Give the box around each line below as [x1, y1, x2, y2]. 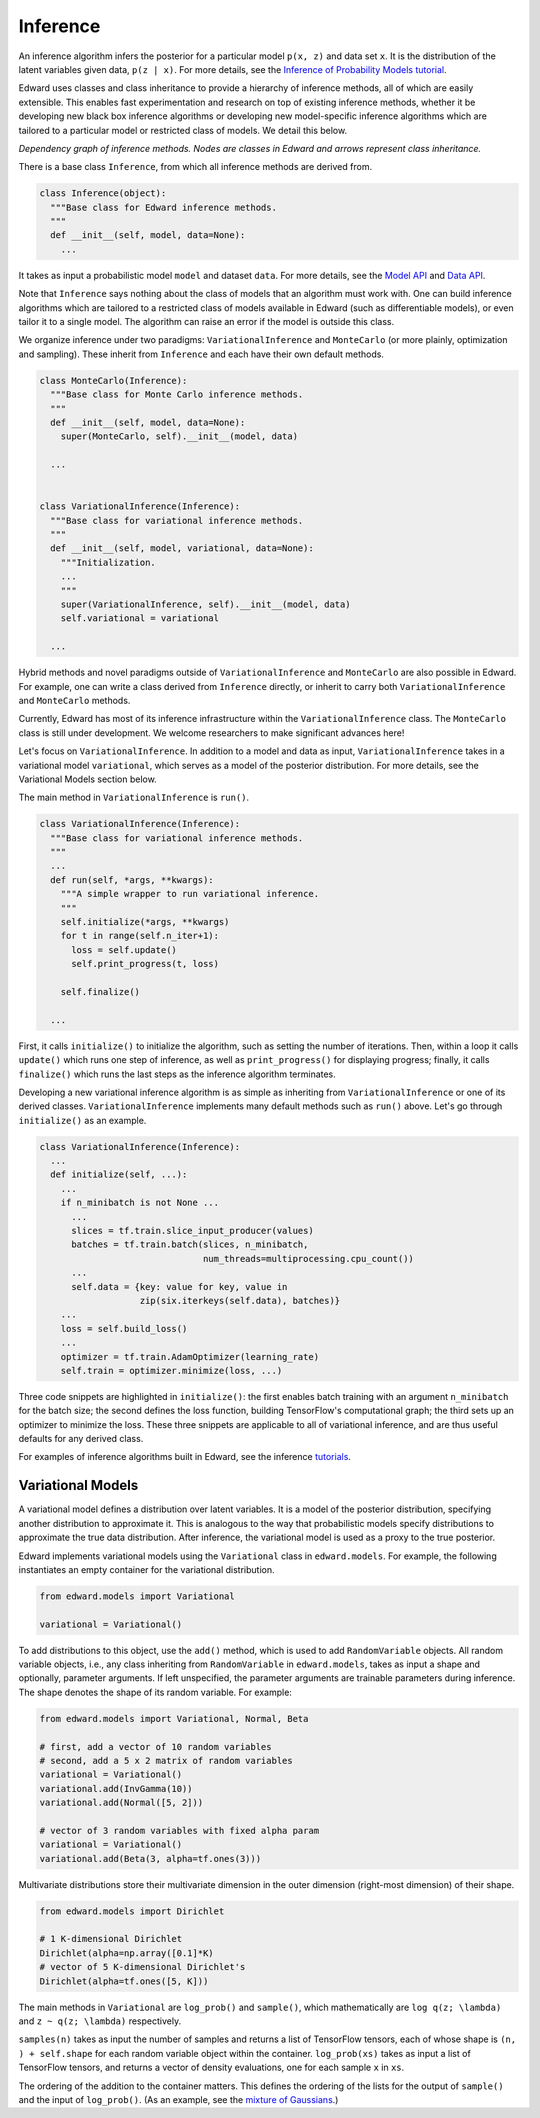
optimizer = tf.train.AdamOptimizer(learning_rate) [60, 1351, 320, 1362]
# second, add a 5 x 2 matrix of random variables [39, 1755, 294, 1766]
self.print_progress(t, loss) [71, 958, 220, 970]
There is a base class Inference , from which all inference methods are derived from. [18, 161, 373, 173]
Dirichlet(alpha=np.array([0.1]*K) [39, 1947, 214, 1959]
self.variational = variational [60, 613, 220, 624]
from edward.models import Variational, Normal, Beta [39, 1713, 309, 1724]
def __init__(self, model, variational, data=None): [50, 543, 314, 554]
